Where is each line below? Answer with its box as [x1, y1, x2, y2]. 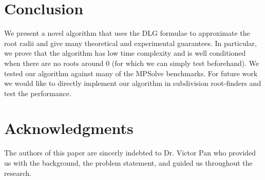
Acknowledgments [4, 118, 134, 139]
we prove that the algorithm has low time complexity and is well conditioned [4, 48, 246, 58]
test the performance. [4, 87, 71, 98]
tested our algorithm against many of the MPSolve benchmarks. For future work [4, 67, 258, 78]
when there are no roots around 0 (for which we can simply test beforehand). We [4, 57, 259, 68]
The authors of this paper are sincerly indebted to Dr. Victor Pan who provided [4, 147, 256, 158]
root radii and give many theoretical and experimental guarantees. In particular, [4, 37, 257, 48]
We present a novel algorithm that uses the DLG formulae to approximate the [4, 28, 250, 38]
